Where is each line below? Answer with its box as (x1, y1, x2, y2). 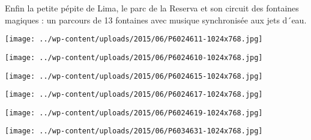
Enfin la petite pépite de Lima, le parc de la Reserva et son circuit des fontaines (5, 2, 299, 14)
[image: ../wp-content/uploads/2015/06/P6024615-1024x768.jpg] (5, 72, 263, 81)
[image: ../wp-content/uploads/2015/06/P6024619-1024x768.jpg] (5, 108, 263, 117)
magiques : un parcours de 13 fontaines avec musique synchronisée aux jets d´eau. (5, 13, 307, 26)
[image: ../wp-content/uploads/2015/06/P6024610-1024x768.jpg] (5, 53, 263, 62)
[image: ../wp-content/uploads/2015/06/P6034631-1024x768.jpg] (5, 127, 263, 136)
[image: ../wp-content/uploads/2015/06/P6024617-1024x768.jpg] (5, 90, 263, 99)
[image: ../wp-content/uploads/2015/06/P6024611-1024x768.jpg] (5, 35, 263, 44)
